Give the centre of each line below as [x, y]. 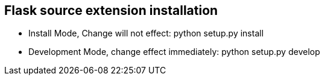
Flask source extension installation [111, 10]
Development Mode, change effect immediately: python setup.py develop [174, 52]
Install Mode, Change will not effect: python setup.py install [146, 33]
